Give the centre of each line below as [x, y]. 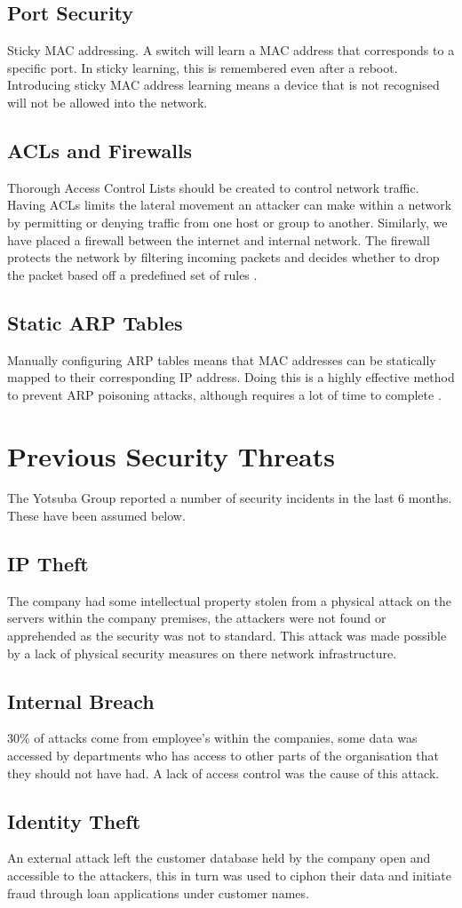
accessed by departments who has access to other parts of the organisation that [223, 756]
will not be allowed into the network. [108, 102]
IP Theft [48, 564]
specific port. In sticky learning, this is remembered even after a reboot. [203, 67]
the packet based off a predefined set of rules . [132, 274]
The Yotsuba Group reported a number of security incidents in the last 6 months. [230, 498]
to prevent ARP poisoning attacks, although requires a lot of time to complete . [224, 394]
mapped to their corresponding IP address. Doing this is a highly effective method [231, 377]
